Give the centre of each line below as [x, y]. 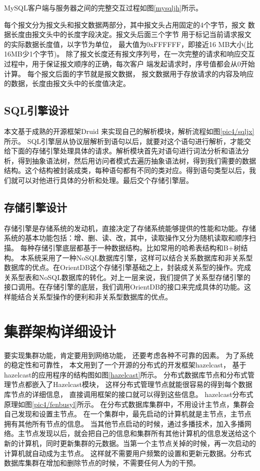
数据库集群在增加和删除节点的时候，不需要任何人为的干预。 [102, 463]
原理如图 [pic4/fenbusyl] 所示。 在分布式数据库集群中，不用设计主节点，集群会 [129, 404]
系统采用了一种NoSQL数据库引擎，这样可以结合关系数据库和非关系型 [140, 257]
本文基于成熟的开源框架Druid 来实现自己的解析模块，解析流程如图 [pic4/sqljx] [129, 131]
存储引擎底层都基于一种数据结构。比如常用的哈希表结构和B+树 [137, 247]
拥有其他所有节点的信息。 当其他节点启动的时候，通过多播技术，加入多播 [124, 423]
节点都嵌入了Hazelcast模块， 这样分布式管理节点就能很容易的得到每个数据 [131, 384]
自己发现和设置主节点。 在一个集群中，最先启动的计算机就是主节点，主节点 [128, 414]
